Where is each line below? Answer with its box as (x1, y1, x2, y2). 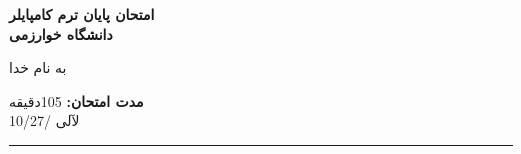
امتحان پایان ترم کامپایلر (9, 4, 155, 24)
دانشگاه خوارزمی (9, 23, 113, 44)
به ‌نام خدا (9, 57, 67, 78)
